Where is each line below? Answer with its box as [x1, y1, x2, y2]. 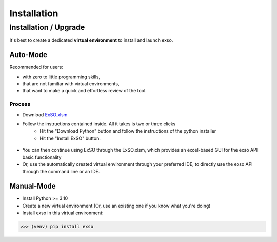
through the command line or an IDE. [22, 169, 100, 175]
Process [9, 101, 31, 108]
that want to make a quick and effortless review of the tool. [22, 88, 147, 94]
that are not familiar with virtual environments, [22, 81, 120, 87]
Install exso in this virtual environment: [22, 210, 104, 216]
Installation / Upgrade [9, 23, 85, 32]
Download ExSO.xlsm [22, 111, 68, 118]
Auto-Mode [9, 50, 48, 59]
